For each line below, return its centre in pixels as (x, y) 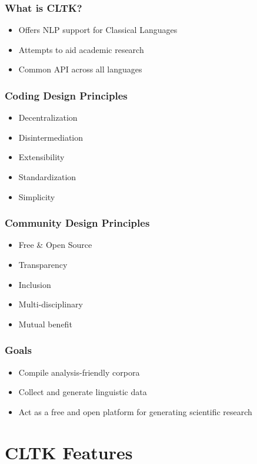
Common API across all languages (80, 69)
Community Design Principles (77, 223)
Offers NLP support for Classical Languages (98, 30)
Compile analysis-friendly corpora (79, 372)
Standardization (47, 177)
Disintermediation (51, 137)
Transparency (43, 264)
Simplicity (37, 196)
